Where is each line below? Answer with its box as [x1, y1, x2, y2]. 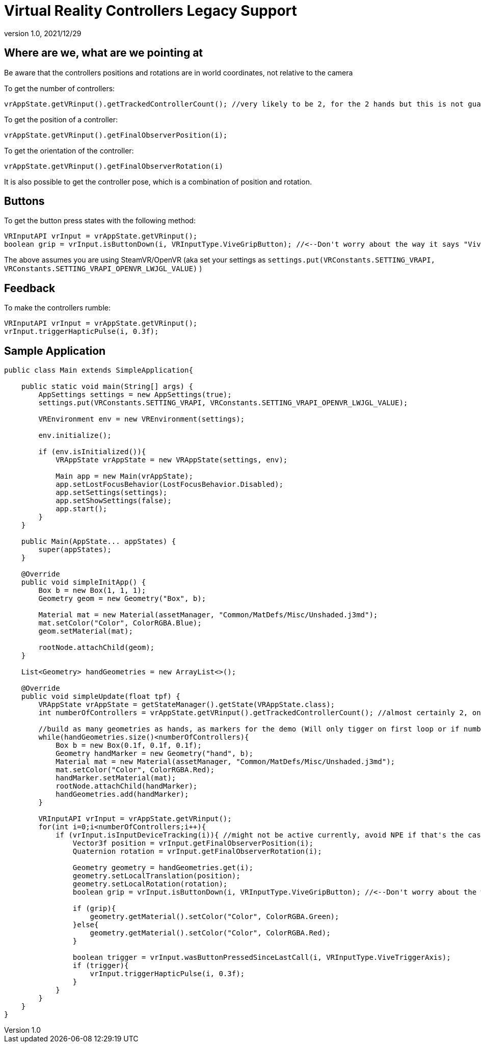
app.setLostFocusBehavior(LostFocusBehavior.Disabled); [56, 480, 283, 489]
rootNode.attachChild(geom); [38, 643, 155, 652]
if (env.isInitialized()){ [38, 448, 146, 456]
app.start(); [56, 505, 108, 513]
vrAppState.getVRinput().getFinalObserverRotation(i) [4, 162, 223, 170]
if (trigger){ [72, 961, 129, 970]
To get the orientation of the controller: [4, 146, 134, 155]
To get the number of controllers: [4, 84, 115, 93]
